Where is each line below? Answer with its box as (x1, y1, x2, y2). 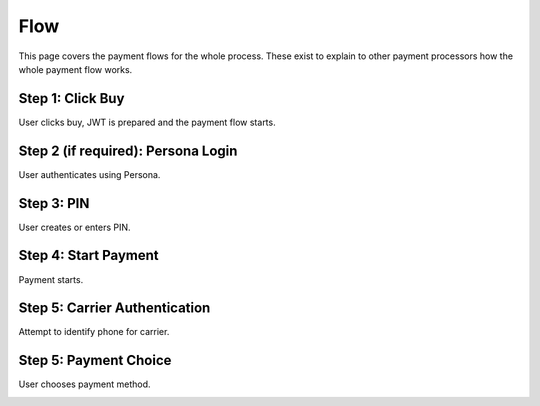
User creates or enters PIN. (18, 221, 131, 233)
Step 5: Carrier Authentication (18, 300, 211, 317)
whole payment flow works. (18, 63, 133, 75)
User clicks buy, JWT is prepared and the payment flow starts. (18, 116, 276, 128)
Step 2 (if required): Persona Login (18, 142, 238, 159)
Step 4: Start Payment (18, 247, 159, 264)
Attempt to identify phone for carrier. (18, 326, 170, 338)
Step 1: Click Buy (18, 90, 125, 107)
